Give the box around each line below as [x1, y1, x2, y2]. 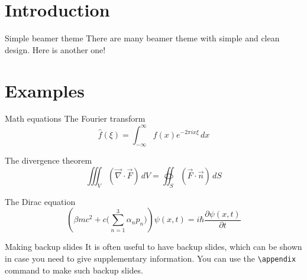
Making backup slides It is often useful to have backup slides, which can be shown [5, 240, 302, 253]
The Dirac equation [5, 195, 76, 207]
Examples [5, 78, 85, 102]
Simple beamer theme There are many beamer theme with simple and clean [5, 32, 280, 44]
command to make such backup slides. [5, 263, 143, 276]
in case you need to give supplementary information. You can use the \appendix [5, 252, 296, 264]
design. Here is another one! [5, 43, 106, 56]
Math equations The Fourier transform [5, 112, 146, 125]
